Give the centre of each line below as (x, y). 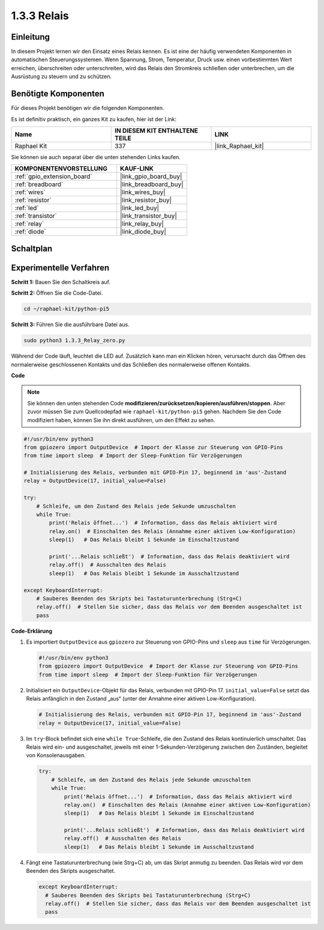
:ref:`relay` (29, 224)
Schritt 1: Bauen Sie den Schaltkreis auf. (61, 282)
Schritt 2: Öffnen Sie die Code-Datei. (57, 293)
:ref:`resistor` (33, 200)
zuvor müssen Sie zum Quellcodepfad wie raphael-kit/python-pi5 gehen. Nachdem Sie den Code (154, 412)
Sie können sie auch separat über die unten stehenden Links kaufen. (96, 157)
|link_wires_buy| (143, 192)
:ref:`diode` (30, 232)
